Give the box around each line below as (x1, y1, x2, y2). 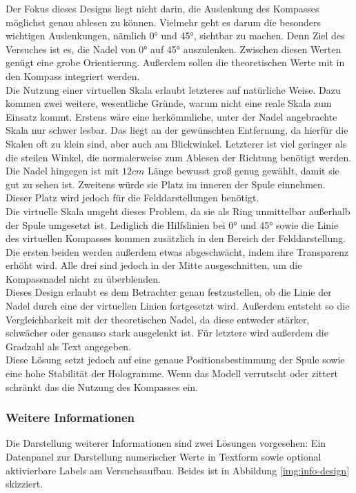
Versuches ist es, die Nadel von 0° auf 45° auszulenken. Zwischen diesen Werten (6, 41, 342, 56)
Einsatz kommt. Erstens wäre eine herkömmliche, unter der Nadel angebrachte (6, 109, 337, 123)
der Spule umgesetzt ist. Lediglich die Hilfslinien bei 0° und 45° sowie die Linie (6, 217, 339, 232)
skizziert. (6, 476, 43, 491)
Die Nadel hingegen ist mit (6, 163, 119, 178)
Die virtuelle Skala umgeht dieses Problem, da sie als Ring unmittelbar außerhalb (6, 203, 350, 218)
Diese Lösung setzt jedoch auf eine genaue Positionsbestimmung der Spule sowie (6, 352, 345, 367)
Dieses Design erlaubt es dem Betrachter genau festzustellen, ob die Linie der (6, 285, 332, 299)
